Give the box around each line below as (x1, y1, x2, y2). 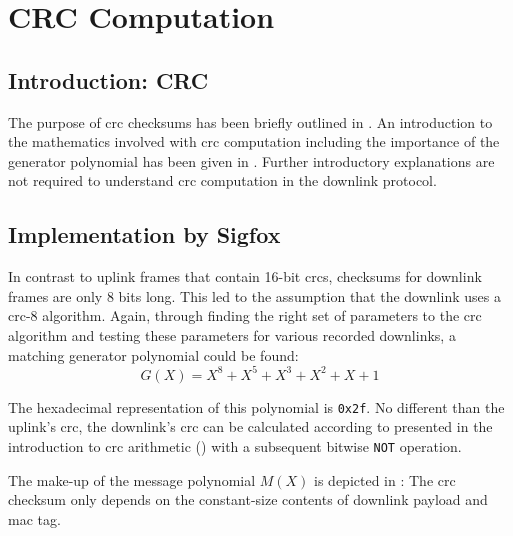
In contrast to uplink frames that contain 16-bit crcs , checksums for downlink (8, 266, 482, 287)
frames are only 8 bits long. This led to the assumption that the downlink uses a (8, 285, 501, 306)
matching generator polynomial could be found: (8, 344, 299, 365)
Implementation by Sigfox (8, 219, 281, 250)
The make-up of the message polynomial (8, 469, 256, 490)
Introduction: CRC (8, 64, 209, 95)
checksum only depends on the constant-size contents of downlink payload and (8, 489, 488, 510)
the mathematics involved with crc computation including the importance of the (8, 131, 500, 152)
